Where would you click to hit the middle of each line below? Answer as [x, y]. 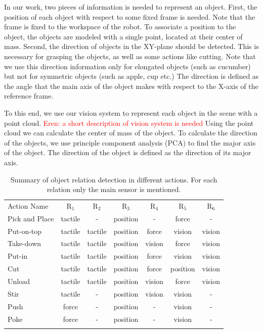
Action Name [28, 205]
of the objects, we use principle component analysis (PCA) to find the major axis [130, 142]
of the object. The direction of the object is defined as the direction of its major [128, 152]
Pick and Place [31, 218]
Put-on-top [25, 231]
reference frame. [29, 96]
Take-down [25, 243]
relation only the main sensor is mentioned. [114, 189]
